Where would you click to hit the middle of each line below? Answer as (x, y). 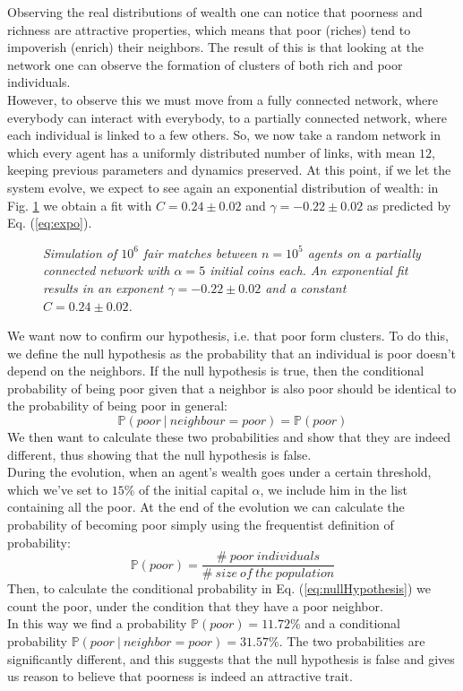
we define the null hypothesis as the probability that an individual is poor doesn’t (232, 353)
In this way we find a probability (97, 623)
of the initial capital (193, 489)
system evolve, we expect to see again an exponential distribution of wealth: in (223, 187)
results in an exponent (103, 287)
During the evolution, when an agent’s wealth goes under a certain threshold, (219, 472)
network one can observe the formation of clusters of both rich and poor (205, 64)
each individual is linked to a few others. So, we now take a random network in (224, 135)
